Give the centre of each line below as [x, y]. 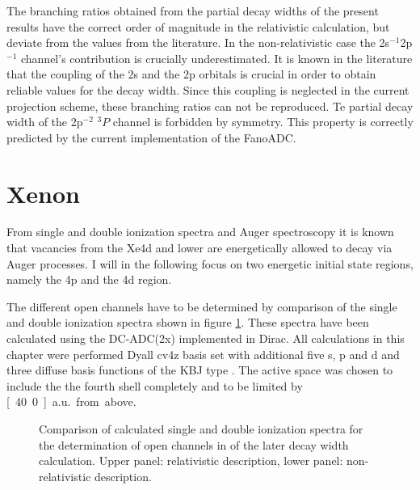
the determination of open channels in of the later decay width [194, 444]
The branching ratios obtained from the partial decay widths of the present [193, 11]
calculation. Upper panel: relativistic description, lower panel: [191, 460]
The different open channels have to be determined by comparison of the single [202, 306]
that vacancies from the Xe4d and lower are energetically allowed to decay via [199, 248]
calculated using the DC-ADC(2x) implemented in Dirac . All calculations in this [206, 338]
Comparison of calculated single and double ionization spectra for [201, 429]
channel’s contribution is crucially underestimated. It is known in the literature [216, 58]
